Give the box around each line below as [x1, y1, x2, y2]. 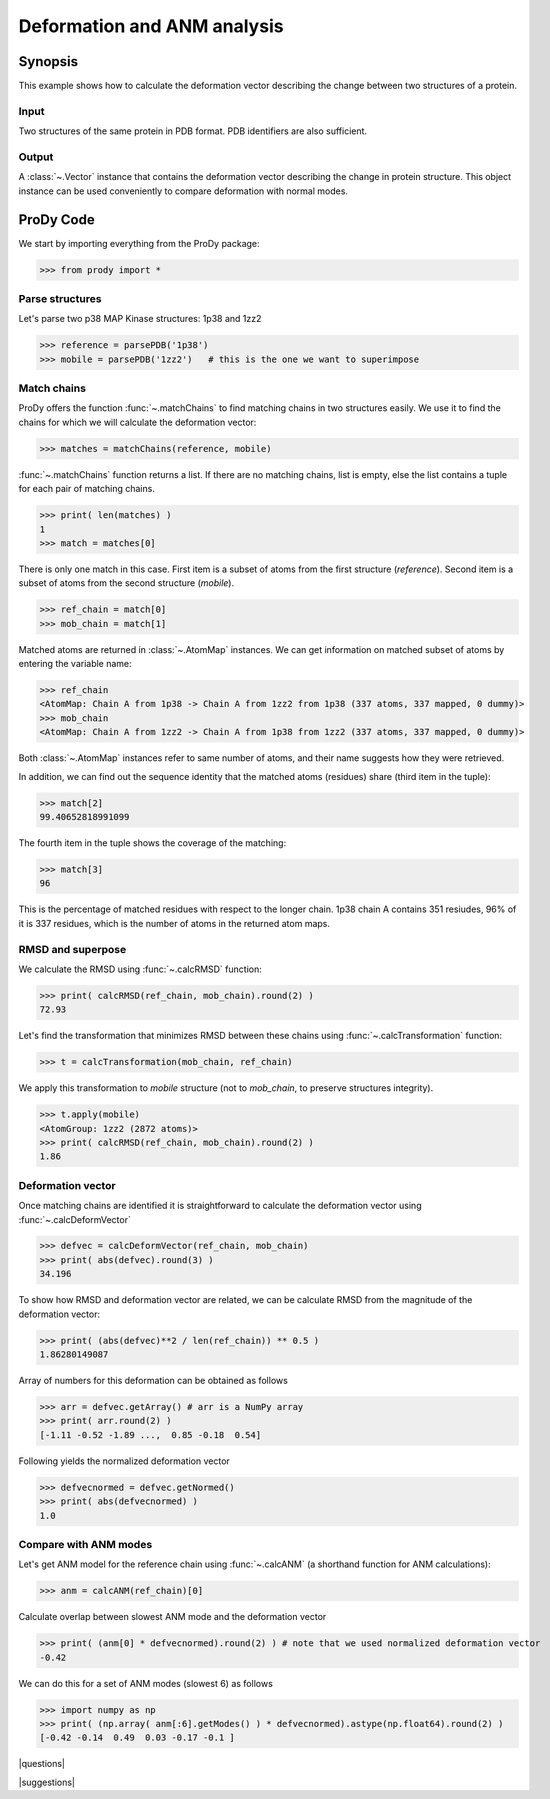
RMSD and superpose [18, 942, 127, 956]
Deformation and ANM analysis [18, 15, 284, 37]
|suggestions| [18, 1776, 75, 1788]
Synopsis [18, 53, 79, 70]
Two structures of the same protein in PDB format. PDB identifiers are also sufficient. [18, 125, 368, 137]
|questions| [18, 1758, 65, 1770]
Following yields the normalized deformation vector [18, 1455, 230, 1467]
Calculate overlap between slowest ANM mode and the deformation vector [18, 1611, 327, 1623]
